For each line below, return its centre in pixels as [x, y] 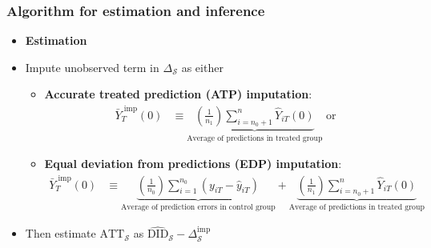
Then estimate [60, 233]
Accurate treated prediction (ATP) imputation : [178, 94]
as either [202, 67]
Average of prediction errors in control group [198, 208]
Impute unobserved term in [92, 67]
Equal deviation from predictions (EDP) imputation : [193, 164]
